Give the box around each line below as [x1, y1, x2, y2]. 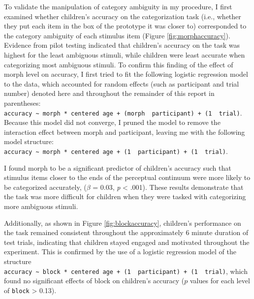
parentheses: [4, 97, 41, 108]
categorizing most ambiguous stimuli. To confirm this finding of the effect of [4, 59, 233, 69]
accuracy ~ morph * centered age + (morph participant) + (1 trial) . [4, 107, 242, 118]
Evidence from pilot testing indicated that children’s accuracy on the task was [4, 40, 240, 50]
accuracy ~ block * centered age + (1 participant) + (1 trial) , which [4, 266, 248, 276]
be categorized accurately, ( [4, 181, 87, 192]
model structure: [4, 136, 54, 147]
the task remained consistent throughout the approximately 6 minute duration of [4, 227, 249, 238]
